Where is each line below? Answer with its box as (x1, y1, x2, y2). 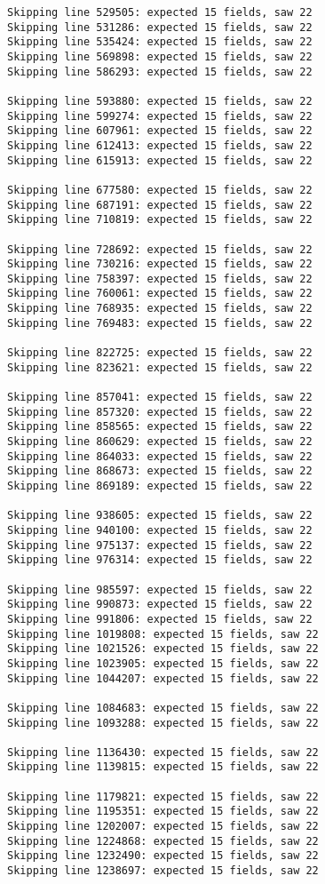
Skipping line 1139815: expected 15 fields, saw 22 (7, 761, 319, 774)
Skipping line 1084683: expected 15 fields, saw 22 (7, 701, 319, 714)
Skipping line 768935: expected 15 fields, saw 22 (7, 302, 313, 315)
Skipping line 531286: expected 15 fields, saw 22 (7, 20, 313, 34)
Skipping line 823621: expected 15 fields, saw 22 (7, 361, 313, 374)
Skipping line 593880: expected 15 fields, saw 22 (7, 94, 313, 108)
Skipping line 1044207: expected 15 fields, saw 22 (7, 672, 319, 685)
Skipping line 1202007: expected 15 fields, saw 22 (7, 820, 319, 833)
